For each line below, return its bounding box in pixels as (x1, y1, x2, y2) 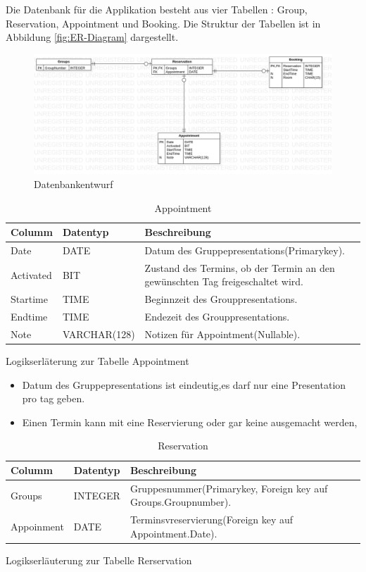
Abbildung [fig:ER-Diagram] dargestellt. (6, 30, 179, 44)
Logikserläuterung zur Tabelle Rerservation (6, 553, 192, 567)
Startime (11, 292, 48, 306)
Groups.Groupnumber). (130, 495, 232, 509)
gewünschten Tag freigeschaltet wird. (144, 274, 303, 289)
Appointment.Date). (130, 526, 217, 540)
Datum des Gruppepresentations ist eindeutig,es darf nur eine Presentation (22, 377, 346, 392)
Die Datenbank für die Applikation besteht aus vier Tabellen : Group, (6, 2, 308, 16)
